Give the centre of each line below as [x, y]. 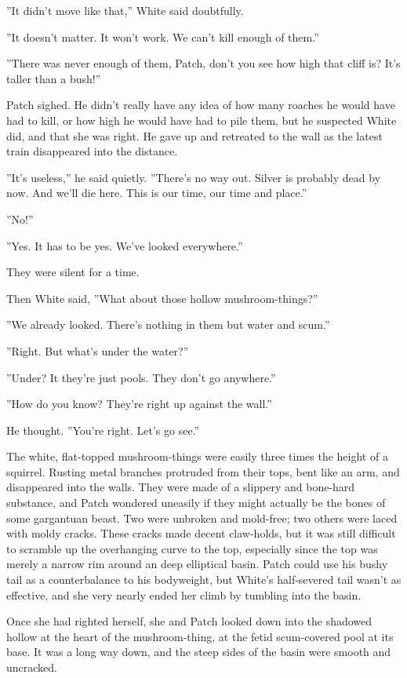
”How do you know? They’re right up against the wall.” [139, 404]
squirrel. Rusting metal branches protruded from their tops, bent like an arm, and [203, 471]
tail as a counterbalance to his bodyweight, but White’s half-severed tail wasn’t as [204, 580]
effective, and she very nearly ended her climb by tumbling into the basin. [184, 594]
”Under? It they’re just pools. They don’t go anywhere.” [141, 377]
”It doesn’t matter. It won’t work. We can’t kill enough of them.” [163, 36]
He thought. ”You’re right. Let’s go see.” [103, 430]
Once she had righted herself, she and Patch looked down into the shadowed [189, 621]
